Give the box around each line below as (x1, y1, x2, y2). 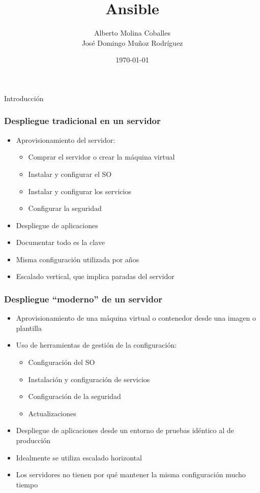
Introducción (4, 93, 44, 103)
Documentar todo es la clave (16, 237, 105, 248)
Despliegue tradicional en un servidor (4, 114, 161, 127)
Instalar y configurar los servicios (28, 186, 131, 196)
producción (16, 435, 51, 446)
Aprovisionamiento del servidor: (16, 134, 115, 145)
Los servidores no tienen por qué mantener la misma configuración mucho (16, 469, 246, 480)
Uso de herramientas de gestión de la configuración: (16, 340, 177, 350)
